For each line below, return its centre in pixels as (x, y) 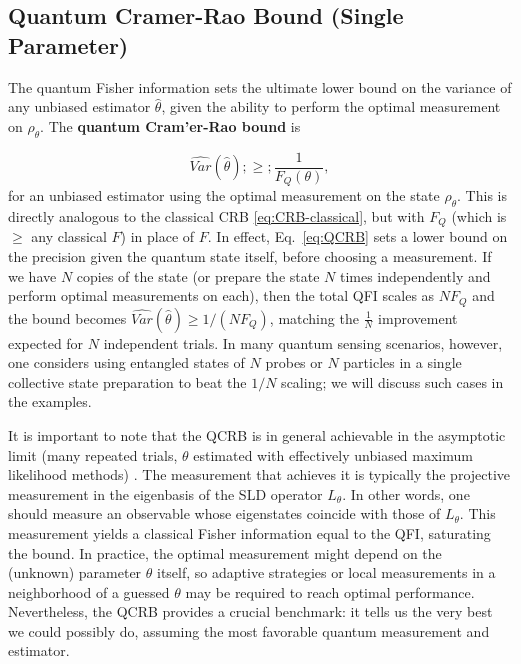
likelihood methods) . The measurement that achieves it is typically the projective (259, 474)
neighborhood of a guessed (89, 591)
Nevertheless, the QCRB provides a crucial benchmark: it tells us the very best (250, 611)
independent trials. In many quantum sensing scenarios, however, (303, 342)
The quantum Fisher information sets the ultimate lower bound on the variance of (260, 86)
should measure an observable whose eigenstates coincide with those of (224, 513)
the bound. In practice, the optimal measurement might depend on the (225, 552)
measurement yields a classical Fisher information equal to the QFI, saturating (249, 532)
